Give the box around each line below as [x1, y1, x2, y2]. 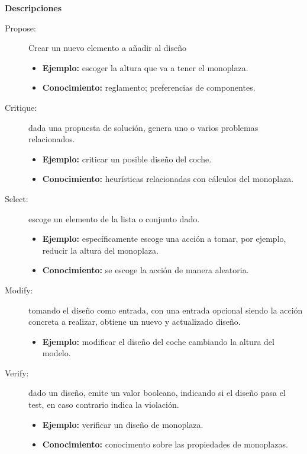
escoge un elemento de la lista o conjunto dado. [28, 212, 200, 225]
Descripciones [5, 2, 62, 14]
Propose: [5, 21, 36, 34]
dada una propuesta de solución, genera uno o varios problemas [28, 121, 258, 133]
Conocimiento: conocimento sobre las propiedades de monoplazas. [42, 438, 288, 450]
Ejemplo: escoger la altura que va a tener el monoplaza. [42, 61, 248, 73]
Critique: [5, 101, 37, 113]
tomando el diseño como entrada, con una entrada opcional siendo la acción [28, 303, 303, 316]
